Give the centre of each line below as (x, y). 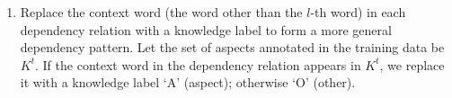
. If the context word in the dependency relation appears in (198, 64)
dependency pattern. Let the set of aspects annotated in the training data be (232, 47)
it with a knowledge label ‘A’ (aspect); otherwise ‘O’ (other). (188, 82)
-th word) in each (358, 12)
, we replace (412, 64)
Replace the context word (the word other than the (161, 12)
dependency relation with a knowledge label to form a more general (206, 29)
